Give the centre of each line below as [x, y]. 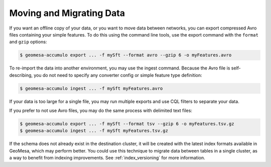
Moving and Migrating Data [67, 13]
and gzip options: [28, 42]
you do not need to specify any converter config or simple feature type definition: [118, 75]
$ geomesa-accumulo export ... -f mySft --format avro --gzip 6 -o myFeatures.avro [126, 55]
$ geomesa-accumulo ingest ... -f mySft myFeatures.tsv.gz [94, 131]
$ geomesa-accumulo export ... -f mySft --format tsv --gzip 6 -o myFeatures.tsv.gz [127, 124]
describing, [21, 75]
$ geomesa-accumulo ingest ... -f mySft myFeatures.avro [91, 88]
